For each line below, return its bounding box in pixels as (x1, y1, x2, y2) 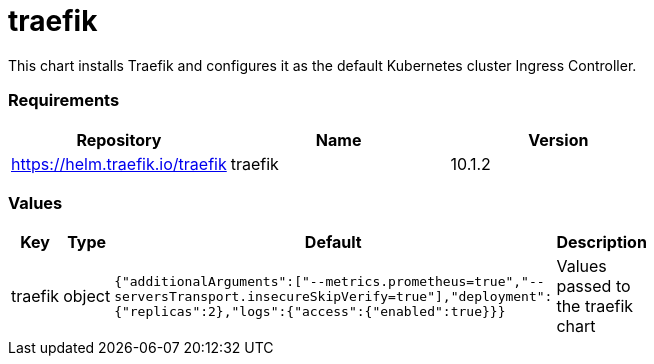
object (63, 286, 111, 307)
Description (556, 232, 647, 253)
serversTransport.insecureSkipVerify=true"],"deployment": (114, 288, 553, 304)
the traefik (556, 296, 634, 317)
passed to (556, 276, 631, 297)
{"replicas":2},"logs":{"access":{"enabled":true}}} (114, 303, 506, 319)
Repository (76, 129, 162, 150)
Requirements (8, 90, 120, 111)
